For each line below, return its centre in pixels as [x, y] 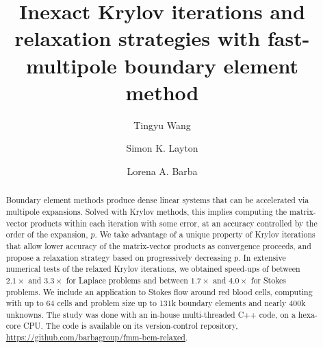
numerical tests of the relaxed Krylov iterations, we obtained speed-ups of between [153, 269]
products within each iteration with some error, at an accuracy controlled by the [174, 223]
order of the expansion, [47, 234]
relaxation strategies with [138, 38]
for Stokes [269, 280]
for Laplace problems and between [127, 280]
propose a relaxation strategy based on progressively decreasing [119, 257]
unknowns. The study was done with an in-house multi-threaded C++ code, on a [151, 314]
